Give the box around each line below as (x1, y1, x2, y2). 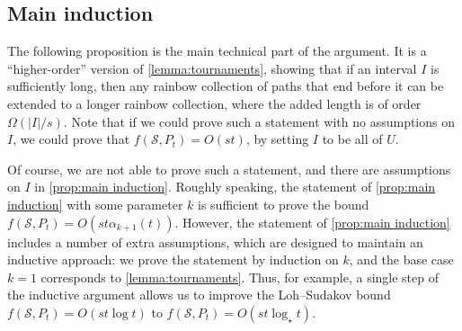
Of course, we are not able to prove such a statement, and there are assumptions (7, 159, 451, 178)
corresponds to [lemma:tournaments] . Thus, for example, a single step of (40, 267, 440, 286)
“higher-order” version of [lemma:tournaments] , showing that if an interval (7, 58, 417, 77)
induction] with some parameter (7, 194, 183, 213)
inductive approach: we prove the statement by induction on (7, 250, 339, 269)
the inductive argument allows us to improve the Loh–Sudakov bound (7, 285, 391, 304)
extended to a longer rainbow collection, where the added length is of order (7, 94, 422, 112)
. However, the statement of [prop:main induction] (174, 212, 450, 231)
